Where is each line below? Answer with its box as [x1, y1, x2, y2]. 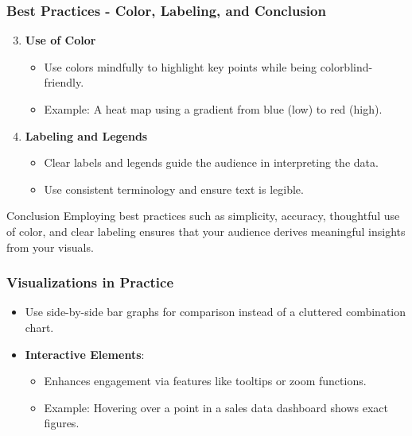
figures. [44, 415, 80, 431]
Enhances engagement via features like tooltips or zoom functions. [44, 372, 367, 389]
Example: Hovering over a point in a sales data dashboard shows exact [44, 399, 388, 415]
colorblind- [320, 58, 373, 75]
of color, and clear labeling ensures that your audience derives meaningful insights [6, 222, 406, 239]
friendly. [44, 74, 84, 91]
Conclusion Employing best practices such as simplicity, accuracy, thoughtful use [6, 207, 400, 224]
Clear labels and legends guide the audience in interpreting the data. [44, 154, 379, 171]
